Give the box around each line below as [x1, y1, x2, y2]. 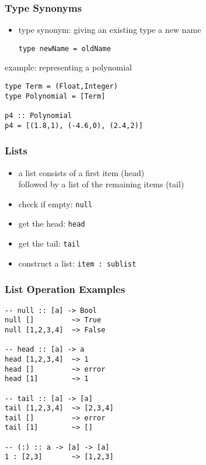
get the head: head [18, 217, 85, 230]
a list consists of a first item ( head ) [18, 166, 145, 178]
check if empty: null [18, 197, 92, 210]
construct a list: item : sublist [18, 257, 136, 269]
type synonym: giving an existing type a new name [18, 23, 201, 36]
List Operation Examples [5, 282, 125, 296]
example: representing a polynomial [5, 61, 132, 73]
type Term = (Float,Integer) [5, 82, 118, 91]
